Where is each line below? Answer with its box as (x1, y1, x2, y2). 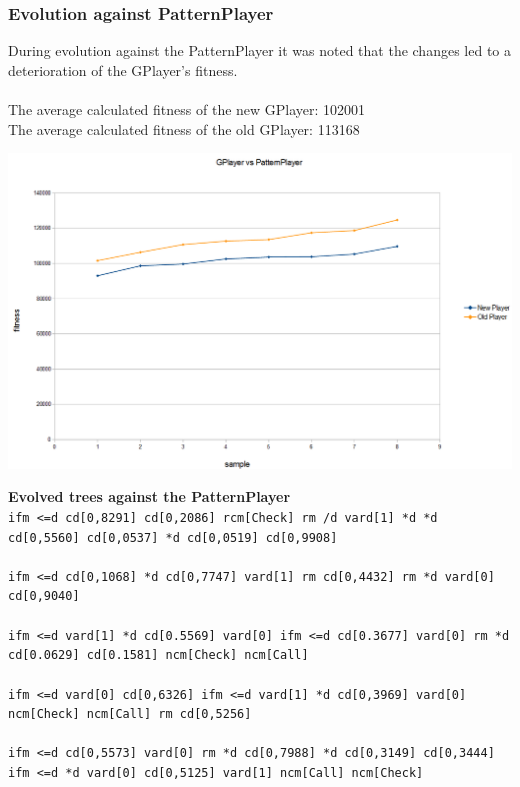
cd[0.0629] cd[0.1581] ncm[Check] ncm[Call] (8, 648, 309, 663)
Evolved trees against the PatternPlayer (8, 486, 291, 507)
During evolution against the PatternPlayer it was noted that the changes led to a (8, 40, 511, 61)
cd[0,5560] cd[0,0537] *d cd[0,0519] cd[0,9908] (8, 530, 338, 545)
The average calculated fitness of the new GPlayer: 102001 (8, 99, 366, 119)
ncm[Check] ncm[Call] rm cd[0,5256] (8, 707, 252, 722)
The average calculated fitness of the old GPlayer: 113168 (8, 118, 360, 139)
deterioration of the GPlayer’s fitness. (8, 59, 238, 80)
